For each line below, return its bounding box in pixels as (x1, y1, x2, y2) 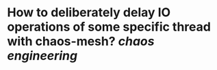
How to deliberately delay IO (7, 5, 171, 20)
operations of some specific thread (7, 19, 211, 35)
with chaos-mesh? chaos (7, 34, 155, 49)
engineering (7, 48, 77, 64)
